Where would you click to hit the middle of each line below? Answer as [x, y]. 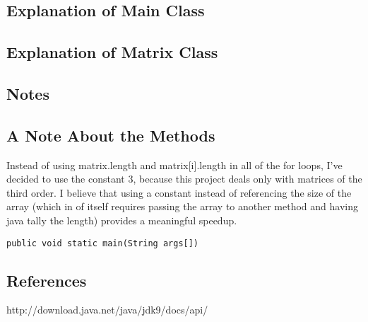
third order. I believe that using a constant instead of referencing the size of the [179, 192]
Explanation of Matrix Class [112, 52]
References [47, 280]
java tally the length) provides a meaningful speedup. [122, 220]
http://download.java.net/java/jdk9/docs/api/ [107, 310]
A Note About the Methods [111, 135]
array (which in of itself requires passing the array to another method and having [183, 206]
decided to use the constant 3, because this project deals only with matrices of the [184, 179]
